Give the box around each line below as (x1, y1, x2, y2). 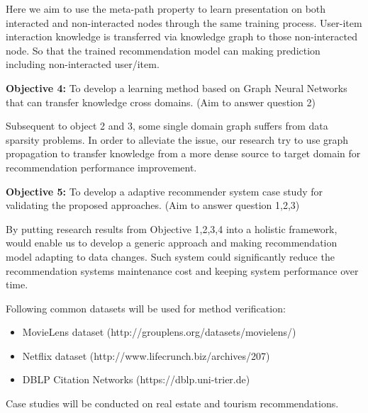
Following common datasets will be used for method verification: (6, 300, 286, 315)
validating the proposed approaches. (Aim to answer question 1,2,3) (6, 198, 300, 213)
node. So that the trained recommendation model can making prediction (6, 43, 320, 57)
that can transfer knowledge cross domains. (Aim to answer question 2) (6, 94, 316, 109)
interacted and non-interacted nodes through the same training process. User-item (6, 15, 362, 30)
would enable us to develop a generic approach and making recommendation (6, 235, 338, 250)
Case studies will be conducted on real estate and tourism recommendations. (6, 396, 339, 411)
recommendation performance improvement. (6, 159, 197, 174)
